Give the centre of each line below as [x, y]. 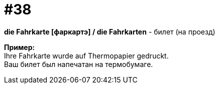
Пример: [20, 47]
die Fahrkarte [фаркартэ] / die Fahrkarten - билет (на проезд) [110, 31]
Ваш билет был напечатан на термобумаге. [79, 64]
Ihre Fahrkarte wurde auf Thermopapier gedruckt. [86, 55]
